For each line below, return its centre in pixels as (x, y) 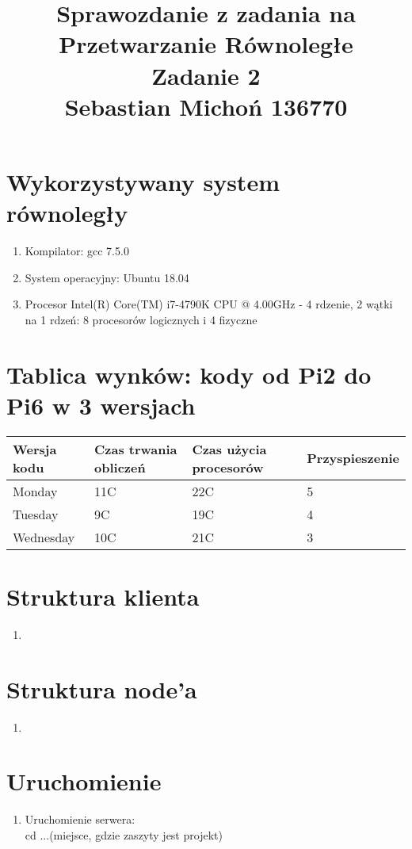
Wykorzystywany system (143, 181)
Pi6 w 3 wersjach (101, 405)
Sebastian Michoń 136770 (206, 106)
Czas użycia (229, 449)
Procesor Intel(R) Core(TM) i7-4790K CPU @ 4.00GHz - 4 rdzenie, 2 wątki (209, 304)
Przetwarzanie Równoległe (206, 44)
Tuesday (36, 514)
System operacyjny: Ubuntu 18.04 (107, 277)
